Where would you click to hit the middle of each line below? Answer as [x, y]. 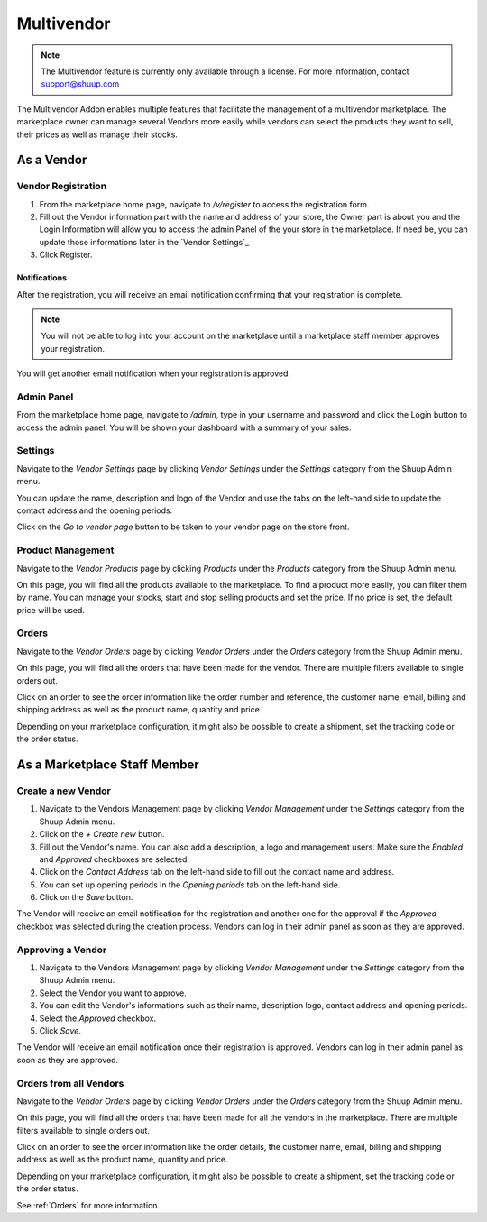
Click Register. [66, 255]
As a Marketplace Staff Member [108, 765]
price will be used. [51, 610]
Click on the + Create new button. [102, 834]
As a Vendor [52, 160]
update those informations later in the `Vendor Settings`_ [144, 242]
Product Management [65, 550]
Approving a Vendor [62, 950]
